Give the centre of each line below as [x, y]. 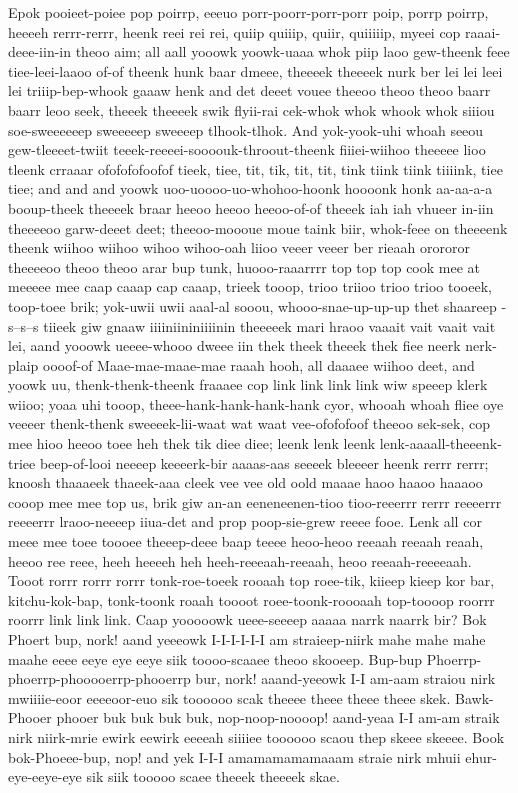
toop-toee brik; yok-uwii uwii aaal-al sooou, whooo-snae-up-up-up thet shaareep [252, 305]
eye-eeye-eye [45, 776]
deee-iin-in [39, 51]
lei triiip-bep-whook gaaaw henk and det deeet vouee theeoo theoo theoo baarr [249, 90]
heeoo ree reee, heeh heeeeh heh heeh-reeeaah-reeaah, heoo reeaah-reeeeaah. [240, 560]
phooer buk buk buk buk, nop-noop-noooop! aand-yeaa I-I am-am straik [278, 717]
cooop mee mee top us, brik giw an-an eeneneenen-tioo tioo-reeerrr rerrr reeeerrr [255, 501]
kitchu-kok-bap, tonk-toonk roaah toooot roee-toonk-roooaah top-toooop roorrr [251, 599]
